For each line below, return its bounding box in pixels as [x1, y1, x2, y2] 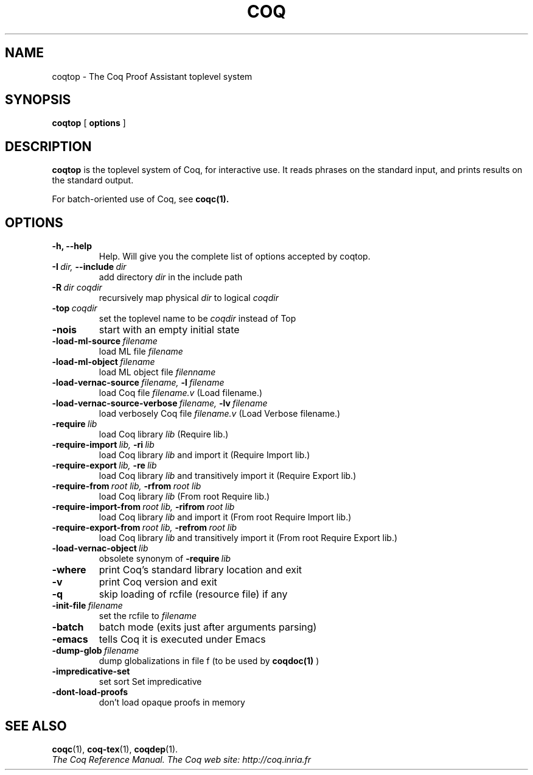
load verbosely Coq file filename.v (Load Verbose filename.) [99, 408, 341, 419]
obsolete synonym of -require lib [99, 553, 231, 564]
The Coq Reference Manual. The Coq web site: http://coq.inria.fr [52, 754, 312, 765]
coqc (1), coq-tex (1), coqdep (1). [52, 743, 178, 754]
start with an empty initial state [99, 324, 240, 336]
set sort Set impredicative [99, 676, 202, 687]
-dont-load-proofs [52, 687, 128, 698]
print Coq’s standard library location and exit [99, 564, 302, 576]
